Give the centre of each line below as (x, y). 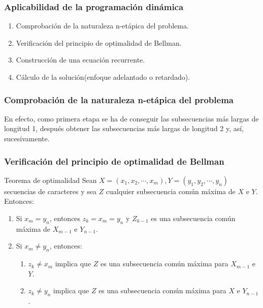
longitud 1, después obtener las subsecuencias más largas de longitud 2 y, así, (124, 128)
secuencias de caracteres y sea (50, 191)
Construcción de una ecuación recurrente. (80, 60)
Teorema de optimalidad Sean (51, 180)
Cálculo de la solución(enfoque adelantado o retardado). (103, 77)
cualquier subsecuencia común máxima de (171, 191)
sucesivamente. (27, 138)
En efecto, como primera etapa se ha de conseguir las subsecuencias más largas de (131, 118)
